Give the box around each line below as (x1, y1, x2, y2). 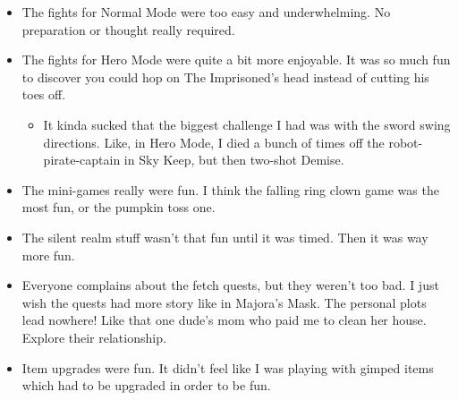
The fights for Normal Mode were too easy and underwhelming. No (21, 3, 391, 21)
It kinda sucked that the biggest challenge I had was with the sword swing (43, 115, 451, 133)
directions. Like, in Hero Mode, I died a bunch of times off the (43, 132, 385, 151)
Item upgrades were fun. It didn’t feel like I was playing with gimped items (21, 358, 434, 377)
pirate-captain (43, 150, 121, 169)
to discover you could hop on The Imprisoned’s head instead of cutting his (21, 67, 429, 86)
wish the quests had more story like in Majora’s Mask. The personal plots (21, 293, 427, 311)
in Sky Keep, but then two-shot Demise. (123, 150, 344, 169)
